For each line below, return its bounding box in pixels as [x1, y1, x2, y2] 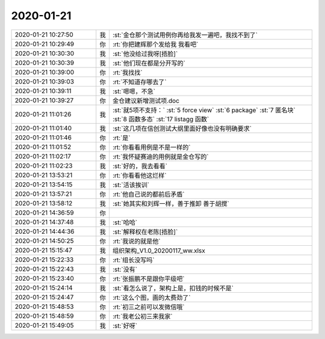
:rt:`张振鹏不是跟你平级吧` [112, 274, 185, 282]
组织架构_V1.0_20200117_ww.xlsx [112, 246, 206, 255]
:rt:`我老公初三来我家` [112, 312, 173, 320]
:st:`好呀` [112, 322, 138, 330]
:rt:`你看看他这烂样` [112, 171, 167, 180]
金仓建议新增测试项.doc [112, 96, 180, 105]
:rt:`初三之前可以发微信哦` [112, 302, 185, 311]
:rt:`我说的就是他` [112, 237, 161, 245]
